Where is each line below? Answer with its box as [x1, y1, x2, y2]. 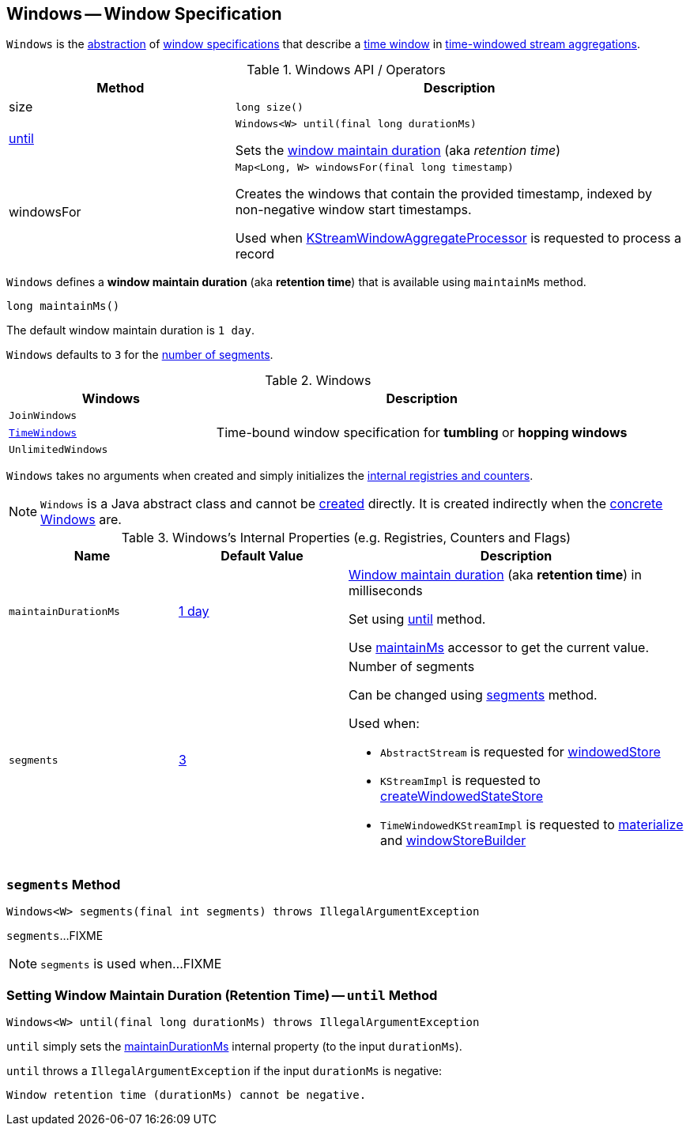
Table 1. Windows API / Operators [247, 62, 446, 78]
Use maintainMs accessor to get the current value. [349, 640, 650, 656]
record [235, 246, 275, 262]
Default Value [221, 548, 304, 564]
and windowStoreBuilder [380, 832, 526, 849]
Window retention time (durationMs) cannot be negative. [6, 1088, 367, 1101]
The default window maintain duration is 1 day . [6, 323, 255, 338]
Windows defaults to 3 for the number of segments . [6, 348, 273, 362]
